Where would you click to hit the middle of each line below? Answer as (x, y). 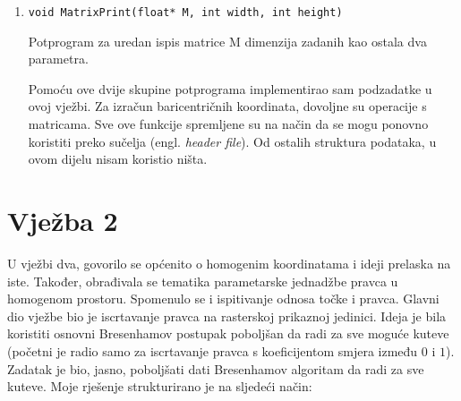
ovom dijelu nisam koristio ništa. (118, 159)
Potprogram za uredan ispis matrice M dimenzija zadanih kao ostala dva (227, 41)
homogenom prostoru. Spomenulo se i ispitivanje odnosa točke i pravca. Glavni (223, 299)
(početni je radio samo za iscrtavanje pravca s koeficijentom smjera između (213, 350)
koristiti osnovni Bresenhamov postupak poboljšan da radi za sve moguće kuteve (228, 333)
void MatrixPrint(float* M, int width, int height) (185, 13)
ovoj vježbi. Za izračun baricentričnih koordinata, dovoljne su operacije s (227, 106)
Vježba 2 (63, 220)
